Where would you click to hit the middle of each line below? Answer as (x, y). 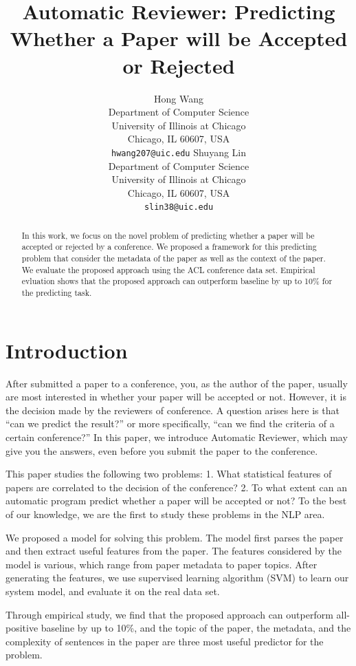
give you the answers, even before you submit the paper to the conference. (162, 450)
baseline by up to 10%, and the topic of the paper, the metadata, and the (196, 628)
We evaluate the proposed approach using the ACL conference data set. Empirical (168, 269)
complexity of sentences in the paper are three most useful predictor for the (165, 641)
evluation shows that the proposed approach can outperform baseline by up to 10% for (177, 281)
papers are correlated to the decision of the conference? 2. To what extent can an (176, 487)
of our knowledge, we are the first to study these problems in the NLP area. (165, 514)
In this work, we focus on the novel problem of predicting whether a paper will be (168, 235)
